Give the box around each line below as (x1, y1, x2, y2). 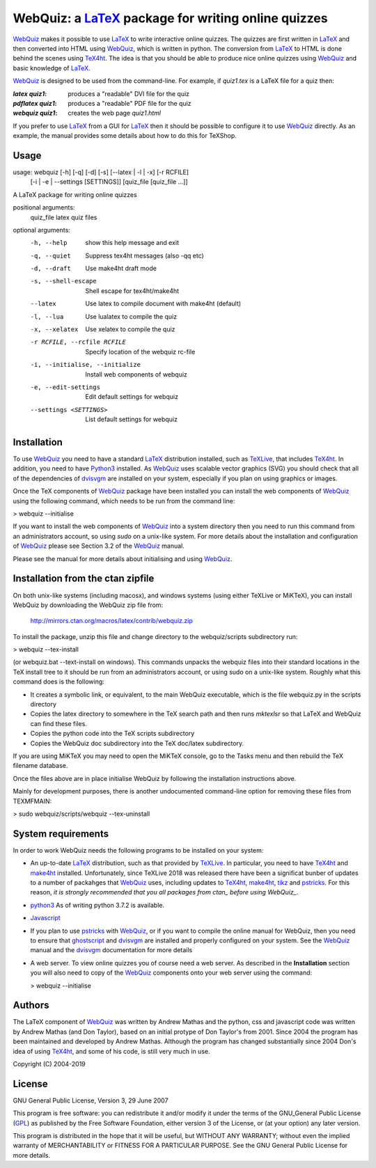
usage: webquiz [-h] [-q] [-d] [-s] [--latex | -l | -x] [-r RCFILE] (13, 168, 189, 176)
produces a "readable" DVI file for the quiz (68, 89, 190, 97)
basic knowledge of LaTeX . (13, 63, 91, 72)
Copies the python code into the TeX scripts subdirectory (30, 729, 195, 738)
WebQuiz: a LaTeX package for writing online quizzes (13, 10, 328, 26)
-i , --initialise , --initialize (30, 361, 141, 369)
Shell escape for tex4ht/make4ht (85, 286, 180, 295)
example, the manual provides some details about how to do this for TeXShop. (13, 132, 237, 140)
